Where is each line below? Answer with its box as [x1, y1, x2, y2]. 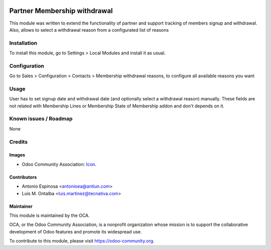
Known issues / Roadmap [9, 115, 73, 122]
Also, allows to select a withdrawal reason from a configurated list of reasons [9, 27, 169, 33]
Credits [9, 138, 28, 145]
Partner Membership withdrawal [9, 7, 113, 15]
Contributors [9, 174, 37, 180]
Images [9, 152, 25, 158]
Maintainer [9, 203, 33, 209]
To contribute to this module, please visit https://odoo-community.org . [9, 238, 155, 244]
